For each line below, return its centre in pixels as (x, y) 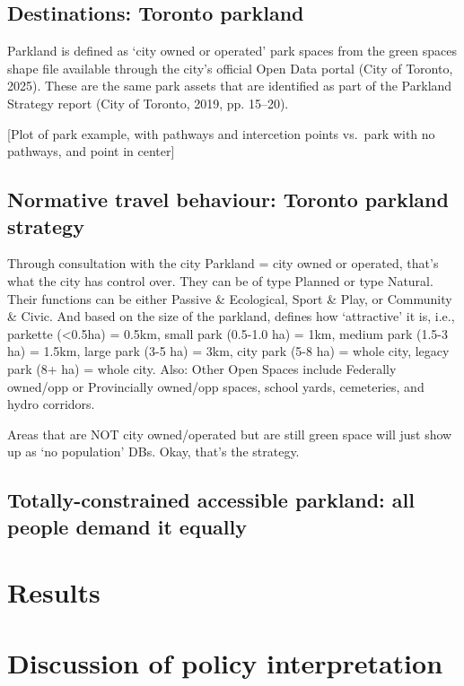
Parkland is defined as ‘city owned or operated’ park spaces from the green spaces (232, 51)
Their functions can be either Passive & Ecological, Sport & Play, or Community (230, 298)
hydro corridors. (51, 404)
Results (54, 592)
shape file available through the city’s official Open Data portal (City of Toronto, (230, 68)
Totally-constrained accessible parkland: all (211, 500)
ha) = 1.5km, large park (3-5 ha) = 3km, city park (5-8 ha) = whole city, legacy (228, 351)
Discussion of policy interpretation (225, 662)
